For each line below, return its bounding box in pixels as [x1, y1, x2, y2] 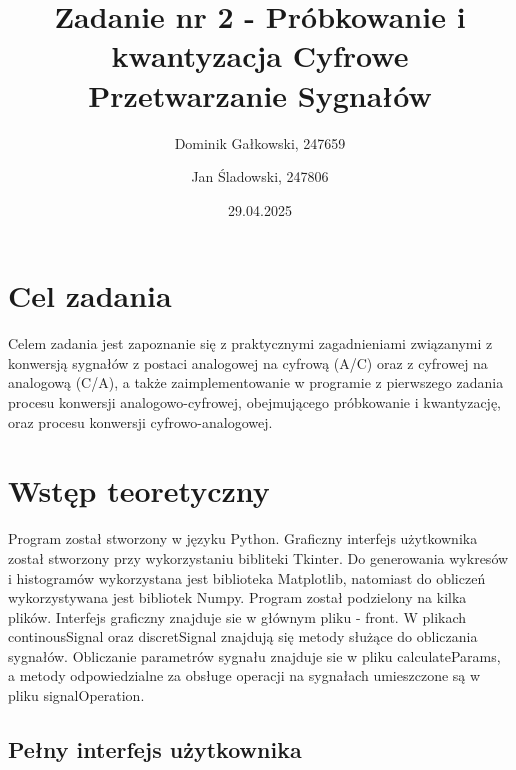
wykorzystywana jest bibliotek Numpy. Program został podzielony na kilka [8, 587, 467, 608]
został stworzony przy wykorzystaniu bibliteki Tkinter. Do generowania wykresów [8, 547, 509, 568]
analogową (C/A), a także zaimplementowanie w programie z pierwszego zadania [8, 372, 504, 393]
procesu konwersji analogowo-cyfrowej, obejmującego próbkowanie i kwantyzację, [8, 392, 502, 412]
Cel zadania [8, 275, 172, 316]
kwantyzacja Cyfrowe [111, 35, 409, 76]
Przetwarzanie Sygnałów [88, 74, 432, 115]
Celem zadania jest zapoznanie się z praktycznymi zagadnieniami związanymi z [8, 333, 493, 354]
